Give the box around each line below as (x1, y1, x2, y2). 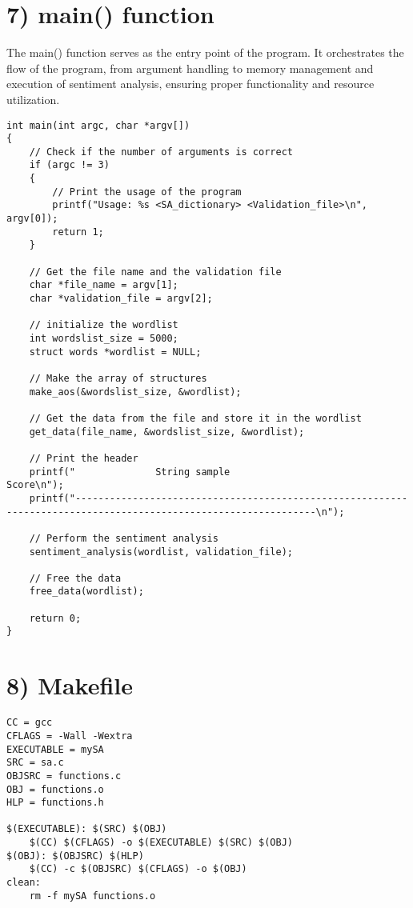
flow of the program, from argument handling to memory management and (6, 59, 374, 76)
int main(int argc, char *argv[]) (6, 119, 190, 131)
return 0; (29, 612, 82, 624)
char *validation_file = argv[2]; (29, 293, 213, 305)
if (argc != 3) (29, 159, 110, 171)
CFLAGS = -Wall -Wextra (6, 730, 133, 742)
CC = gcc (6, 717, 53, 729)
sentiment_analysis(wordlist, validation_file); (29, 546, 293, 558)
